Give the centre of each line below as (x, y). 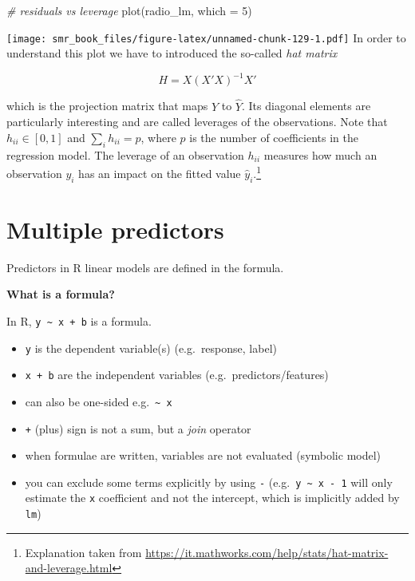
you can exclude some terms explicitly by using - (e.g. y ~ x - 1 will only (209, 482)
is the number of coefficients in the (274, 137)
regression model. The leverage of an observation (125, 154)
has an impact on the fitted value (160, 173)
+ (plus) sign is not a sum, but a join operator (138, 428)
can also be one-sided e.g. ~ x (99, 401)
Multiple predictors (115, 229)
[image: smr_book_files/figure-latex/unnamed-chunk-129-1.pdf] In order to (206, 37)
